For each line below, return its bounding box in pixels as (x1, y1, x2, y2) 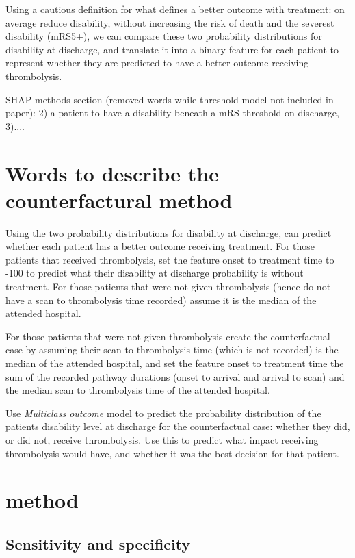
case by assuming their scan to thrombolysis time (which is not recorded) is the (5, 342, 339, 357)
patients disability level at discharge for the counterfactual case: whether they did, (5, 419, 350, 433)
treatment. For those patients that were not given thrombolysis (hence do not (5, 279, 331, 294)
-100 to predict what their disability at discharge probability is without (5, 266, 304, 280)
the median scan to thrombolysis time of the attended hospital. (5, 383, 270, 397)
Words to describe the (5, 159, 219, 187)
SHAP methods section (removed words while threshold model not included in (5, 92, 334, 106)
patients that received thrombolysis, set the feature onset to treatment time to (5, 252, 334, 266)
